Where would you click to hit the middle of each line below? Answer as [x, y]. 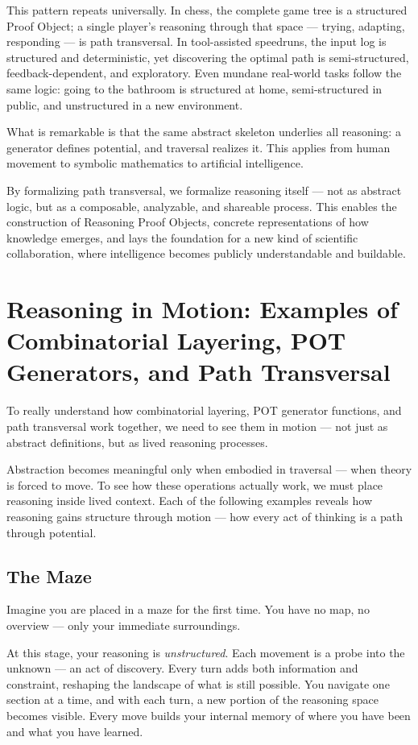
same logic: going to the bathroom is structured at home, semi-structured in [195, 88]
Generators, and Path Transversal [199, 372]
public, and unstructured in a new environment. [125, 104]
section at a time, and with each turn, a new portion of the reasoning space [192, 699]
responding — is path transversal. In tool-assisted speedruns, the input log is [197, 41]
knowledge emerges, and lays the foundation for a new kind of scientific [182, 237]
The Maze [49, 575]
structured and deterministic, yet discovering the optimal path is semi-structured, [208, 57]
